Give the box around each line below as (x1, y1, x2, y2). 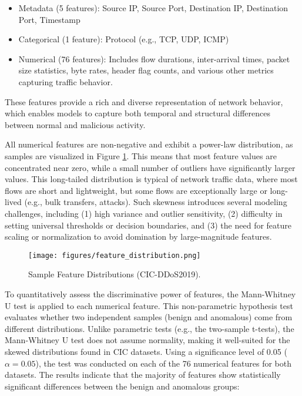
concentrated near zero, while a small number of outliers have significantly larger (5, 161, 296, 173)
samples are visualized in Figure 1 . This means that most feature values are (5, 149, 277, 162)
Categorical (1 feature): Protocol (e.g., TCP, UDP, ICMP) (18, 33, 229, 45)
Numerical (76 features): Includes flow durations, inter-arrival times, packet (18, 52, 290, 65)
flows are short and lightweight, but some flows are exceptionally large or (5, 184, 267, 196)
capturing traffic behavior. (18, 75, 113, 88)
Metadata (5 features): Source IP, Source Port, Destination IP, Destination (18, 2, 288, 14)
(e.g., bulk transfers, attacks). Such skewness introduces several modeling (24, 196, 287, 208)
